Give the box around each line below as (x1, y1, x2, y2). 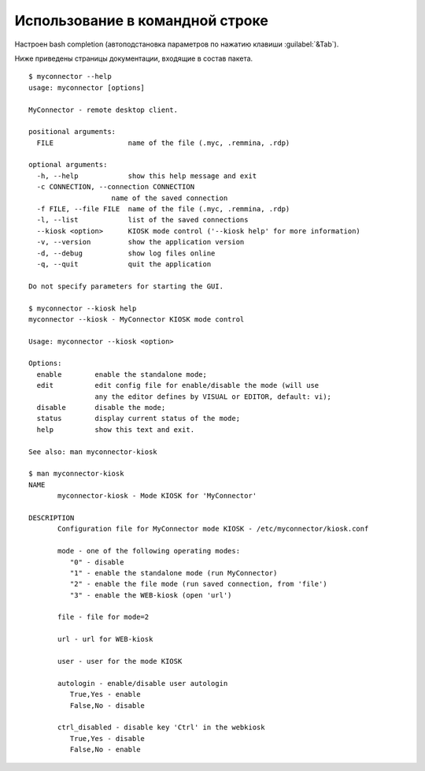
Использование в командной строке (14, 12, 269, 29)
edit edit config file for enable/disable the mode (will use (36, 381, 320, 390)
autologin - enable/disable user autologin (57, 679, 228, 687)
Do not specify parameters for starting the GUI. (28, 281, 224, 291)
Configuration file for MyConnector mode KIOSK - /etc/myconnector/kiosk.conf (57, 524, 369, 534)
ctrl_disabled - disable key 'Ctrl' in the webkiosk (57, 723, 265, 732)
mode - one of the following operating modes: (57, 546, 240, 556)
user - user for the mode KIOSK (57, 657, 183, 666)
